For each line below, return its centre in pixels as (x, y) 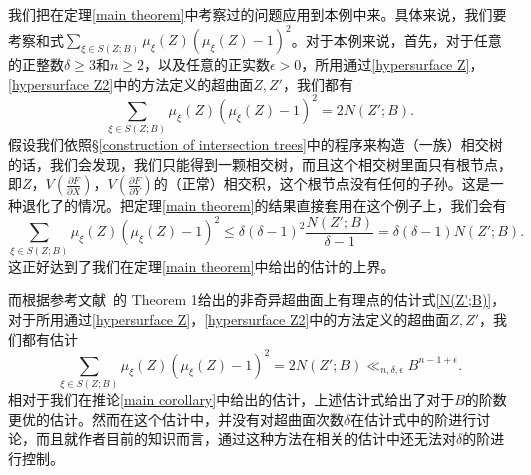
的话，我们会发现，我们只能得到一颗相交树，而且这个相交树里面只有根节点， (260, 163)
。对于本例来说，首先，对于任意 (396, 39)
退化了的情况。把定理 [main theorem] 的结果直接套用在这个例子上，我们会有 (264, 205)
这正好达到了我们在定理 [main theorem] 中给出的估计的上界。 (201, 265)
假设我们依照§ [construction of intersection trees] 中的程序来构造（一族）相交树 (255, 144)
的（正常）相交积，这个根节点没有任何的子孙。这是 (321, 183)
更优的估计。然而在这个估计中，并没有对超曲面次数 (176, 418)
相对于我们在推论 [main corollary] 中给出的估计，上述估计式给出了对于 (231, 398)
